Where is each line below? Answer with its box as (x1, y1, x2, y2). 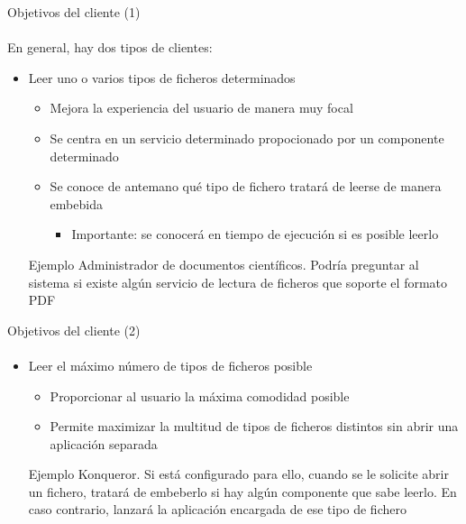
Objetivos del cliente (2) (7, 320, 141, 339)
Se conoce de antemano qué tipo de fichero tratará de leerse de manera (50, 177, 442, 196)
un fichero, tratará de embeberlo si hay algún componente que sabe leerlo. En (28, 482, 457, 501)
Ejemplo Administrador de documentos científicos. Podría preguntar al (28, 254, 419, 273)
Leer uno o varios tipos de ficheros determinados (28, 68, 296, 87)
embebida (50, 194, 103, 213)
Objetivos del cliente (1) (7, 3, 141, 21)
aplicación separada (50, 434, 158, 453)
